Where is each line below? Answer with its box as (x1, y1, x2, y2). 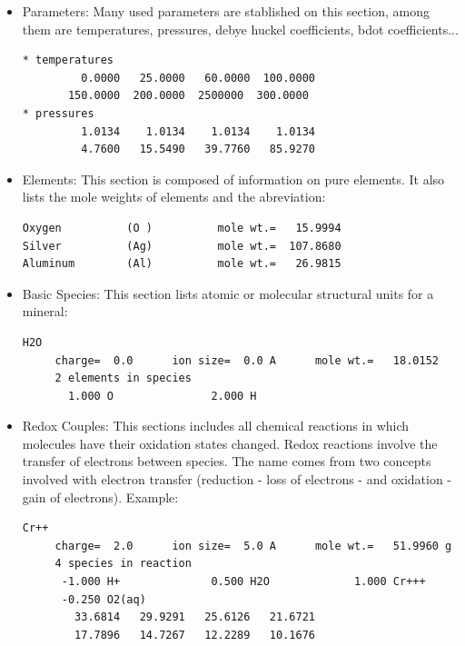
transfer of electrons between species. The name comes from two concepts (22, 452, 431, 471)
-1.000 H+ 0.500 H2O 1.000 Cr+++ (61, 575, 426, 589)
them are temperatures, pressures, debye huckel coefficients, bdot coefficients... (22, 19, 459, 38)
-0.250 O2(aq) (61, 592, 146, 606)
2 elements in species (54, 372, 192, 385)
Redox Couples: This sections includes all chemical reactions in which (22, 416, 410, 435)
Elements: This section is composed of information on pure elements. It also (22, 169, 445, 188)
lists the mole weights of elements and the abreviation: (22, 187, 326, 206)
